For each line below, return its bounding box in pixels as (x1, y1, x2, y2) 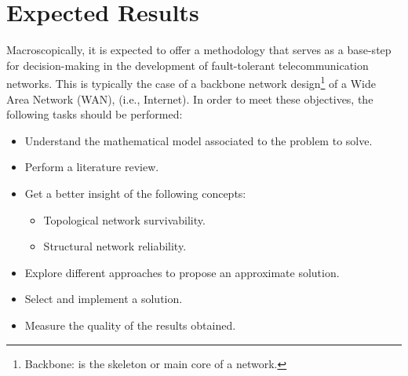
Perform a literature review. (24, 159, 159, 175)
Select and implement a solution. (24, 290, 183, 307)
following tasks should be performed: (6, 106, 183, 122)
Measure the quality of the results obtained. (24, 316, 236, 333)
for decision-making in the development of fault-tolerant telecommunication (6, 57, 369, 73)
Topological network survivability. (43, 211, 206, 228)
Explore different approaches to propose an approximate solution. (24, 264, 340, 280)
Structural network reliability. (43, 238, 187, 254)
